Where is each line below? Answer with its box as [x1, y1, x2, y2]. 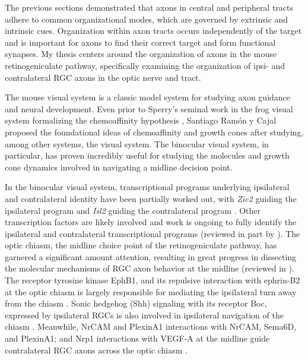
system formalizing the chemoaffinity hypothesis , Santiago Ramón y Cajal [5, 114, 277, 127]
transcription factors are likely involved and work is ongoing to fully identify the [5, 216, 297, 228]
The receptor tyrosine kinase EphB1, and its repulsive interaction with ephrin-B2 [5, 274, 300, 286]
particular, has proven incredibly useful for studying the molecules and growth [5, 149, 290, 162]
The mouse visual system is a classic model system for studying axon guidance [5, 91, 291, 103]
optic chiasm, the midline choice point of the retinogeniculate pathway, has [5, 239, 277, 251]
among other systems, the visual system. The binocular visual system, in [5, 137, 269, 150]
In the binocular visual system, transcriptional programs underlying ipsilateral [5, 181, 290, 193]
